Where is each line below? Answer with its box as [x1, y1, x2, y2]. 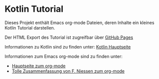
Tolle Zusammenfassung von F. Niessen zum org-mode [11, 68, 125, 74]
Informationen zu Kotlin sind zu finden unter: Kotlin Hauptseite [4, 44, 131, 50]
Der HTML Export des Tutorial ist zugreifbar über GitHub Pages [4, 34, 133, 40]
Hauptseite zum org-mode [11, 63, 66, 69]
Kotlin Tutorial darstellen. [4, 25, 55, 30]
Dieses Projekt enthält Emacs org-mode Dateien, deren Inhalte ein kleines [4, 20, 155, 26]
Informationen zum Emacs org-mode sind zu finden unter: [4, 53, 123, 59]
